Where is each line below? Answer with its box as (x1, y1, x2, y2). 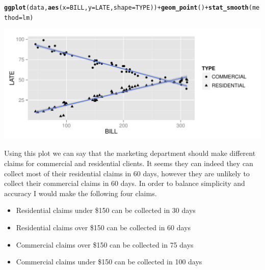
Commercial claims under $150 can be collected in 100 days (16, 256, 202, 267)
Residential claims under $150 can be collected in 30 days (16, 205, 196, 215)
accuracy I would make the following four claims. (4, 187, 157, 198)
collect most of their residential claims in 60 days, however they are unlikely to (4, 168, 250, 178)
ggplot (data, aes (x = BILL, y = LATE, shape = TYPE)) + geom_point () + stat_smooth (4, 4, 249, 11)
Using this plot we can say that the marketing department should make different (4, 148, 256, 158)
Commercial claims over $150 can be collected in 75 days (16, 239, 194, 250)
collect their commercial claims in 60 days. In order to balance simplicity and (4, 178, 245, 188)
